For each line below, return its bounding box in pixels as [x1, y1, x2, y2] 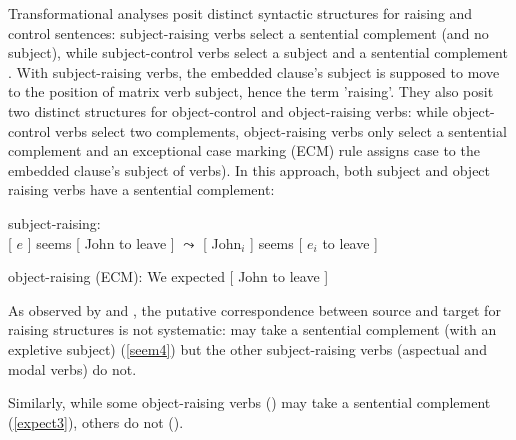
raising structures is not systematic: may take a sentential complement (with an [8, 319, 497, 340]
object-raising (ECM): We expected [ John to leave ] [8, 266, 329, 287]
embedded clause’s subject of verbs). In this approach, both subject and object [8, 159, 491, 180]
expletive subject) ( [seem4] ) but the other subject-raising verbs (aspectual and [8, 338, 487, 359]
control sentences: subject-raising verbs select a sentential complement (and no [8, 22, 489, 43]
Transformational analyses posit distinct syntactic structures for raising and [8, 3, 473, 23]
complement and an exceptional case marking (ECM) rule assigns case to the [8, 140, 480, 161]
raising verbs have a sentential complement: [8, 179, 275, 200]
